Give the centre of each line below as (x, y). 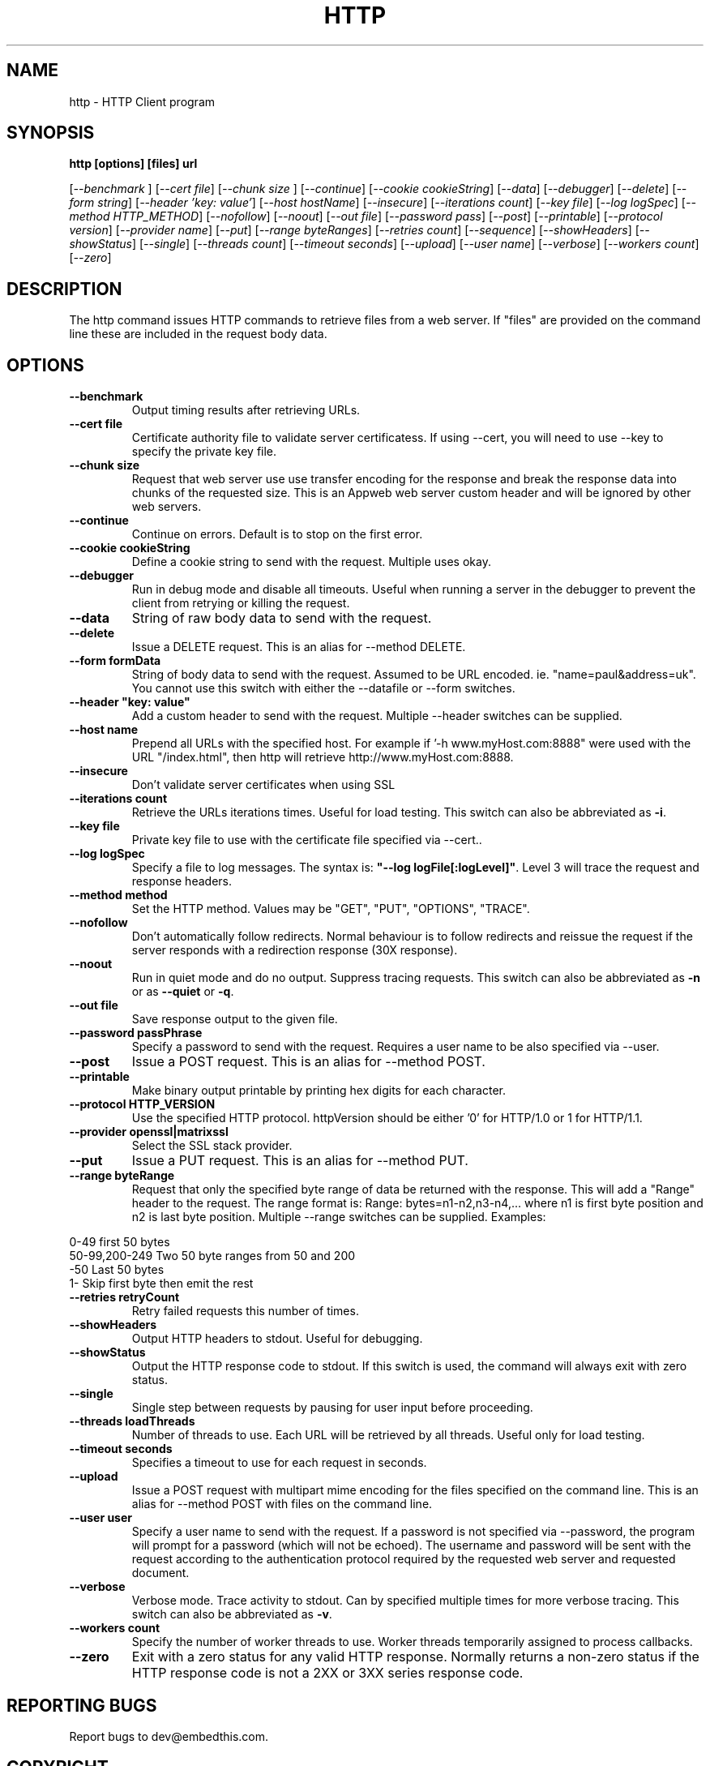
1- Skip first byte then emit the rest (161, 1284)
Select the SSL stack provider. (212, 1146)
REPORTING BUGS (82, 1705)
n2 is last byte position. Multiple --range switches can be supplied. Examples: (339, 1217)
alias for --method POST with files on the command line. (282, 1504)
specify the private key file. (204, 452)
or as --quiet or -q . (183, 992)
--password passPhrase (136, 1033)
